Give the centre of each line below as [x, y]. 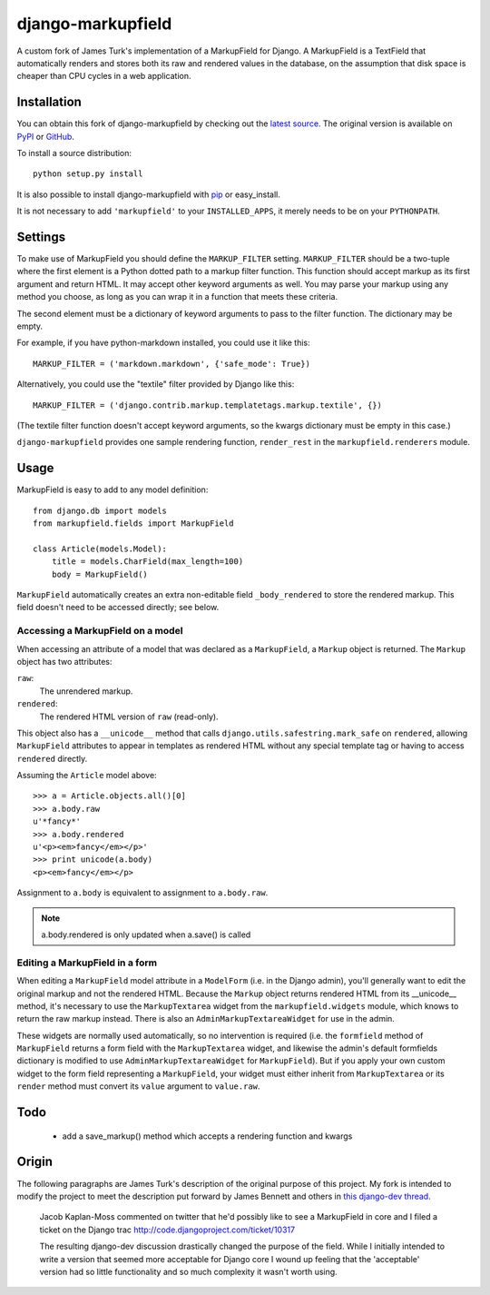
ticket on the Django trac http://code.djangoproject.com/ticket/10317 [167, 1230]
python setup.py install [88, 174]
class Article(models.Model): [100, 549]
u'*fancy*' [57, 821]
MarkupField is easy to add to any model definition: [113, 489]
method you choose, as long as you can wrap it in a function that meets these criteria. [177, 297]
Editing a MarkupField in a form [87, 963]
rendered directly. [52, 758]
